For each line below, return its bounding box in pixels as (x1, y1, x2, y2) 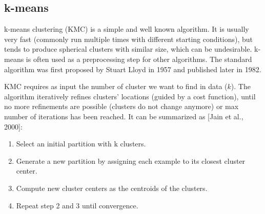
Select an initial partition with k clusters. (16, 138, 146, 149)
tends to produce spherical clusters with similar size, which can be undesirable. (4, 44, 252, 54)
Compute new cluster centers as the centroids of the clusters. (16, 182, 208, 193)
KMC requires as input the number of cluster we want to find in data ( (4, 81, 228, 92)
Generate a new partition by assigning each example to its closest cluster (16, 155, 246, 166)
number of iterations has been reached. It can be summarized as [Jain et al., (4, 111, 243, 121)
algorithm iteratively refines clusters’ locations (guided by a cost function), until (4, 91, 256, 101)
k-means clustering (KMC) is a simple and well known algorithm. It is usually (4, 24, 249, 34)
